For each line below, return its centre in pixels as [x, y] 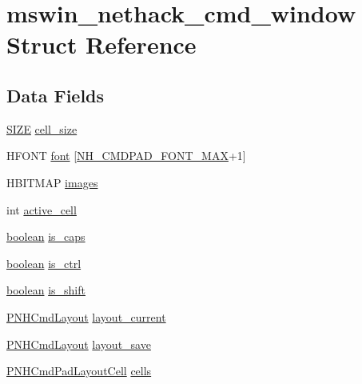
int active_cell [42, 209]
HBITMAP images [52, 182]
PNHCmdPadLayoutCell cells [79, 371]
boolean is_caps [46, 236]
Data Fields [56, 95]
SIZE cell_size [42, 128]
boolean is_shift [46, 290]
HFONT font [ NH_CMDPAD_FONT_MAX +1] [126, 156]
